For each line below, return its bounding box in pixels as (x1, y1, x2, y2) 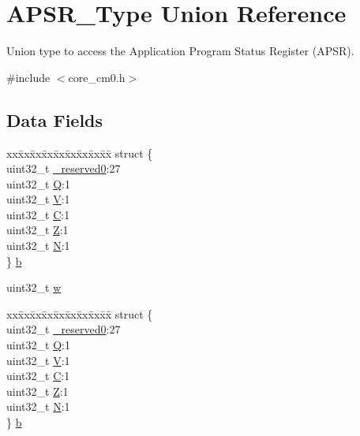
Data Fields (6, 107, 103, 132)
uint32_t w (6, 279, 62, 296)
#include (6, 69, 51, 85)
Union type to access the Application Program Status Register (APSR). (6, 43, 354, 59)
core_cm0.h (68, 69, 126, 85)
